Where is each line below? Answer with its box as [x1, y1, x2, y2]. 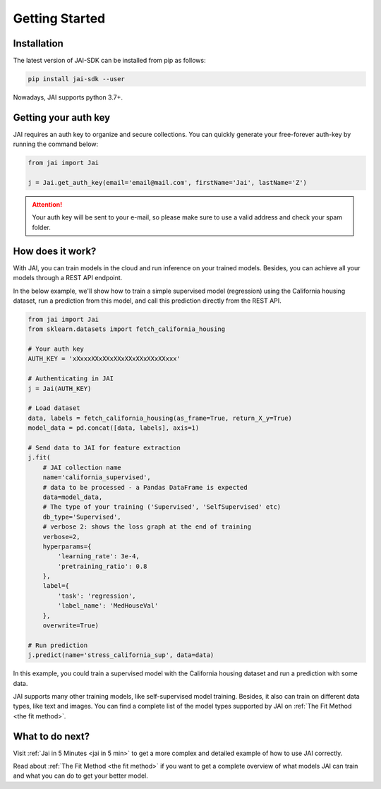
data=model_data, [42, 493, 103, 501]
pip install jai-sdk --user [28, 75, 125, 83]
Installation [13, 37, 64, 49]
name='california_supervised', [42, 474, 151, 481]
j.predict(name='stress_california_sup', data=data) [28, 651, 214, 659]
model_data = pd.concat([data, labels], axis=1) [28, 424, 200, 432]
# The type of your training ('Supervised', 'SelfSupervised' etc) [42, 503, 282, 511]
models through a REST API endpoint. [13, 274, 123, 282]
